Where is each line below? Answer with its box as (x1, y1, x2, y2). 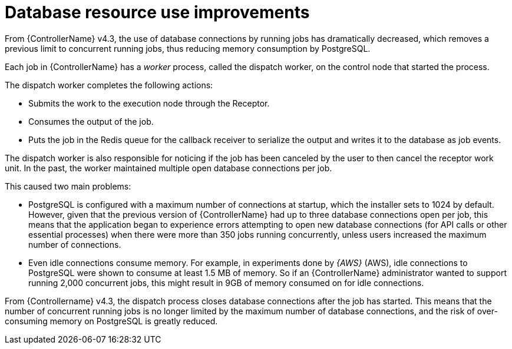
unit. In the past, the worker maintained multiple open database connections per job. (5, 162, 332, 173)
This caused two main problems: (5, 181, 131, 191)
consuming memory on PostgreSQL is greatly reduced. (5, 315, 218, 326)
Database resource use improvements (5, 2, 310, 22)
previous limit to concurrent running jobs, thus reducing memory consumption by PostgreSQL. (5, 43, 371, 54)
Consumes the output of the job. (28, 116, 154, 127)
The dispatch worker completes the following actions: (5, 79, 213, 90)
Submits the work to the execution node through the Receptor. (28, 98, 270, 108)
